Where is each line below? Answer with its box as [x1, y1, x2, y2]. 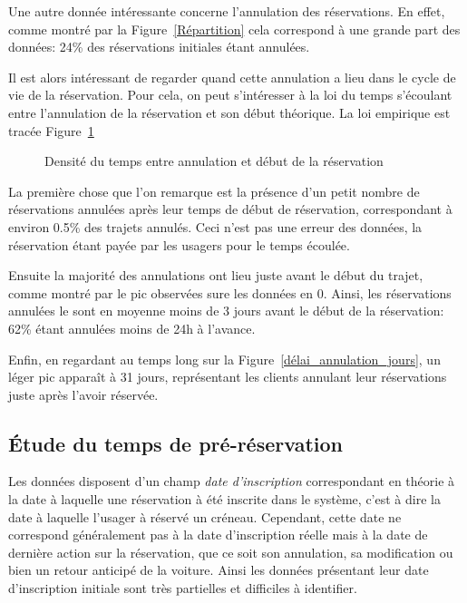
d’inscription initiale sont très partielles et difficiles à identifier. [8, 579, 357, 598]
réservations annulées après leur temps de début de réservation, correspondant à [8, 199, 452, 219]
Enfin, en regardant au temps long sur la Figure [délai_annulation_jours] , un [8, 349, 441, 368]
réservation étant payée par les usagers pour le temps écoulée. [8, 235, 350, 254]
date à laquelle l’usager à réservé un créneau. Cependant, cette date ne [8, 507, 402, 526]
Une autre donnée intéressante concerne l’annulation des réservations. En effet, [8, 2, 445, 20]
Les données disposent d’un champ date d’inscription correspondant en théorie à [8, 472, 455, 491]
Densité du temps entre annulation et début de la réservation [44, 151, 384, 170]
